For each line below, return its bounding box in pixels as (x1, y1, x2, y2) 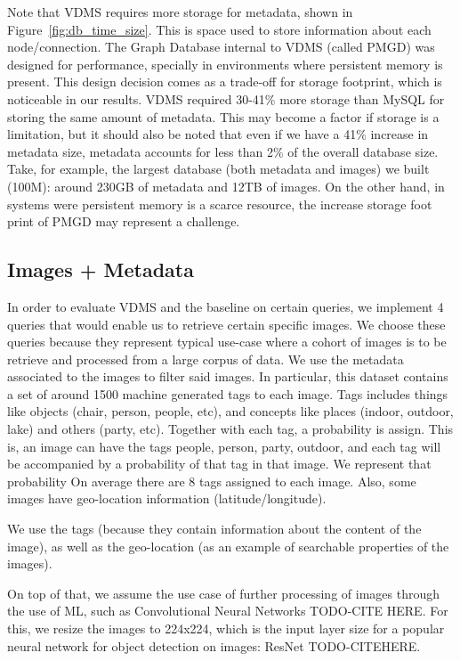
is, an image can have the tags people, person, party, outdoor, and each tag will (7, 437, 441, 455)
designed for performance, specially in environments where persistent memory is (7, 54, 443, 73)
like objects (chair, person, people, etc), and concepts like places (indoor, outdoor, (7, 402, 454, 420)
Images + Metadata (7, 256, 194, 283)
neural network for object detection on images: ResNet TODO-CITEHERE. (7, 636, 421, 655)
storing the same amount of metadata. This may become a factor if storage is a (7, 107, 440, 126)
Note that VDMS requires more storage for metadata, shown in (7, 3, 353, 20)
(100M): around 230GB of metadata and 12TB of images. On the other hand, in (7, 176, 445, 195)
